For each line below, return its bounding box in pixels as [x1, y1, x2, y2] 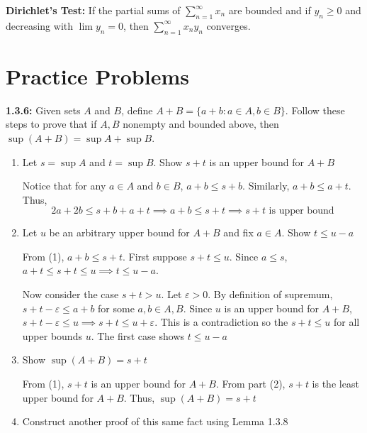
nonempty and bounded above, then [123, 116, 279, 131]
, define [121, 102, 153, 117]
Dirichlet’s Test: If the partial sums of [6, 3, 181, 17]
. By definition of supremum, [208, 287, 333, 302]
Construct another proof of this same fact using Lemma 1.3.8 [22, 414, 288, 429]
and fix [223, 225, 254, 240]
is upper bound [269, 206, 334, 217]
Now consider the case [22, 287, 119, 302]
